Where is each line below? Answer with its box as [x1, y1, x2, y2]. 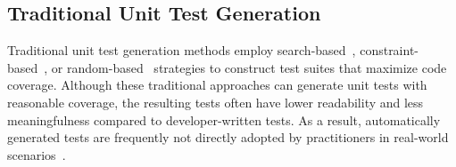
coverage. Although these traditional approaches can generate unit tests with [7, 76, 427, 94]
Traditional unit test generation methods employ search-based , [7, 41, 356, 60]
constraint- [360, 41, 419, 60]
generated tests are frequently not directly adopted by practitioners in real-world [7, 128, 449, 147]
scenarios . [7, 145, 66, 163]
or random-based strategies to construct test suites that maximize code [51, 58, 447, 76]
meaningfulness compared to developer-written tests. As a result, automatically [7, 110, 441, 129]
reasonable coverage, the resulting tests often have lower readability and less [7, 92, 424, 111]
